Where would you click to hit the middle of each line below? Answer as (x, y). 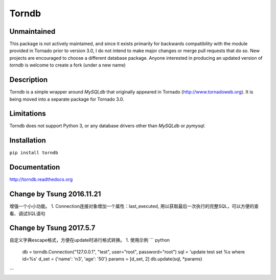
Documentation (35, 167)
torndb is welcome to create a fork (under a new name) (68, 65)
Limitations (28, 114)
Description (29, 80)
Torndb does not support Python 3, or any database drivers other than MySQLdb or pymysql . (107, 126)
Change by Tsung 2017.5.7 (52, 228)
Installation (28, 141)
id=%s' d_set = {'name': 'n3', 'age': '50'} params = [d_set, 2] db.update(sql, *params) (112, 259)
